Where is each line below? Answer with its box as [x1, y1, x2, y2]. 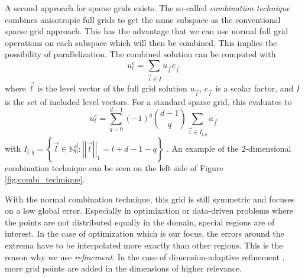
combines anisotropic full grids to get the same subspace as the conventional [5, 13, 281, 25]
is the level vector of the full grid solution [37, 82, 187, 94]
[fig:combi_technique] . [5, 173, 85, 185]
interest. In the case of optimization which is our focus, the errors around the [5, 227, 284, 240]
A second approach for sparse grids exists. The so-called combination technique [5, 2, 290, 14]
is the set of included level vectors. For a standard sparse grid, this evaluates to [5, 95, 292, 107]
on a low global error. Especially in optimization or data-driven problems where [5, 204, 293, 217]
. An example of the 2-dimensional [167, 142, 291, 154]
